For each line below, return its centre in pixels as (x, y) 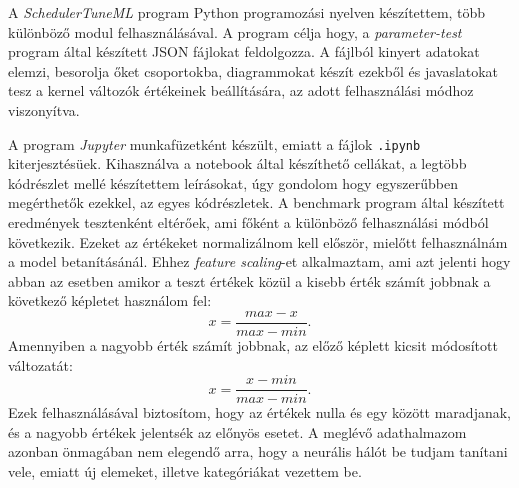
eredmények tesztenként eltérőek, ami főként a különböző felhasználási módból (248, 222)
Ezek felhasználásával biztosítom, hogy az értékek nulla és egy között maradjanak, (259, 412)
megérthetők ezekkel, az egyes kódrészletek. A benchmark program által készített (256, 202)
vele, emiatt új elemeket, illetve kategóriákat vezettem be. (185, 471)
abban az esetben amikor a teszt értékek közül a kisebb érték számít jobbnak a (249, 280)
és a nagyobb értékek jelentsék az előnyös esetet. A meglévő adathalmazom (237, 431)
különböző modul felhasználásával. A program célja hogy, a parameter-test (235, 31)
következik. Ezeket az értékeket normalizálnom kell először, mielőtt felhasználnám (258, 241)
